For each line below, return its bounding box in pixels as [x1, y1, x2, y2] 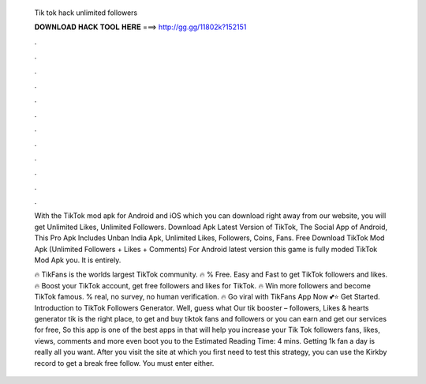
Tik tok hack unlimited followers [34, 8, 138, 17]
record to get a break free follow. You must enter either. [34, 358, 215, 367]
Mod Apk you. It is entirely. [34, 255, 121, 265]
